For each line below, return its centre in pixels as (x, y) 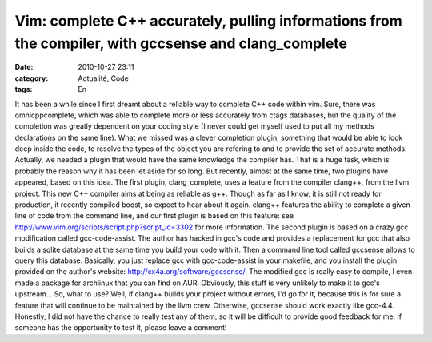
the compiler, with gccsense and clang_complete (181, 43)
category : (32, 78)
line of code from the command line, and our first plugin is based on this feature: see (154, 216)
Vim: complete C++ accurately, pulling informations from (209, 21)
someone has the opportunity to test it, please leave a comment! (121, 328)
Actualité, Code (104, 78)
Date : (24, 67)
